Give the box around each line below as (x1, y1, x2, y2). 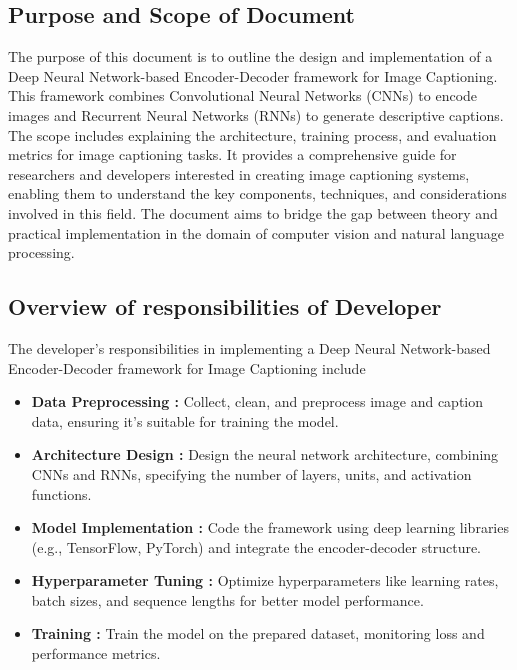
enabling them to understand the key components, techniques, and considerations (8, 183, 507, 204)
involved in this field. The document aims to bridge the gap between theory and (8, 202, 498, 223)
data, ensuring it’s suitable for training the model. (31, 410, 339, 431)
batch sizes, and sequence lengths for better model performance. (31, 589, 424, 610)
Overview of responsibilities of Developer (8, 291, 442, 322)
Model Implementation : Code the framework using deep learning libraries (31, 517, 509, 538)
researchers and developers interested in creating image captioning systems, (8, 163, 470, 184)
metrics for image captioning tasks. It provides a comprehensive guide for (8, 144, 457, 165)
